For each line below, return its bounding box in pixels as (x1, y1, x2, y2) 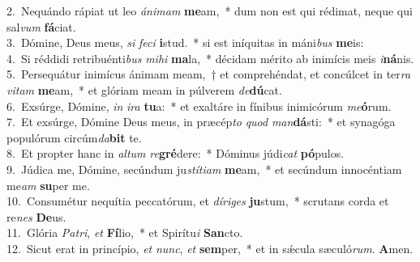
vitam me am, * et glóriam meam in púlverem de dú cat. (6, 81, 282, 98)
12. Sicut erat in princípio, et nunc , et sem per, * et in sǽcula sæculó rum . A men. (6, 239, 414, 256)
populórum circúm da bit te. (6, 129, 142, 146)
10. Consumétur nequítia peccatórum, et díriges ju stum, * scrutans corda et (6, 192, 389, 209)
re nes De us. (6, 208, 66, 225)
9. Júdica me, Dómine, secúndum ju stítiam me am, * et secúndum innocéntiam (6, 160, 402, 177)
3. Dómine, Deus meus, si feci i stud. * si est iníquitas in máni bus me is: (6, 34, 364, 51)
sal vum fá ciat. (6, 18, 76, 35)
